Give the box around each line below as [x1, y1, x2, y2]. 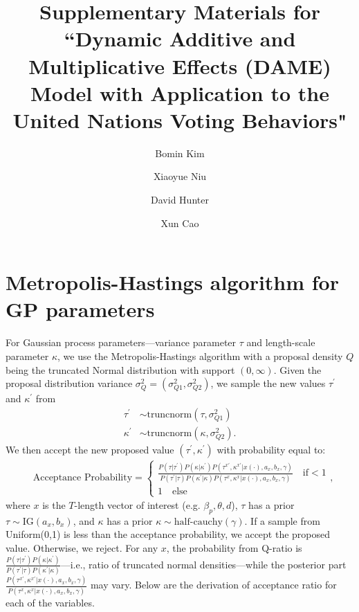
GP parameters [6, 295, 155, 323]
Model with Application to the [30, 78, 329, 107]
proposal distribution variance [6, 376, 133, 390]
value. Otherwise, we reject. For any [6, 541, 158, 555]
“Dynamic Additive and [64, 24, 296, 53]
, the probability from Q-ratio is [166, 541, 302, 555]
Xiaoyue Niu [153, 169, 207, 183]
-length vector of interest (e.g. [74, 498, 201, 512]
